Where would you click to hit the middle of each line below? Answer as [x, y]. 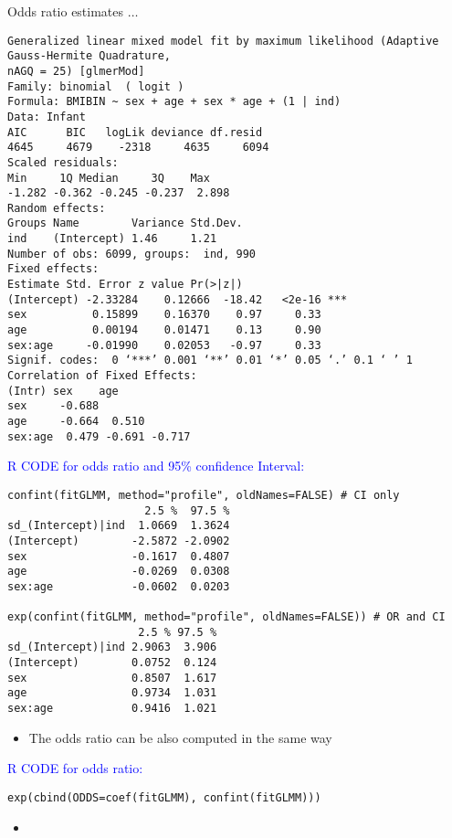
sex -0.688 [53, 406]
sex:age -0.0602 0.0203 [119, 586]
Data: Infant [47, 117]
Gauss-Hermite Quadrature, [89, 56]
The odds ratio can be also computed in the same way [180, 737]
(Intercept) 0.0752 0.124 [112, 663]
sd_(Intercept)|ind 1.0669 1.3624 [119, 526]
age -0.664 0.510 [76, 421]
